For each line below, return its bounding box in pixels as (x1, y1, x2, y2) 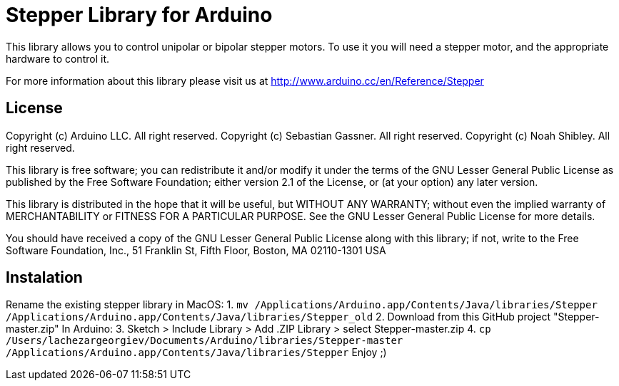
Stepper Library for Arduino (6, 3, 273, 27)
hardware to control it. (6, 52, 109, 65)
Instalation (6, 268, 83, 287)
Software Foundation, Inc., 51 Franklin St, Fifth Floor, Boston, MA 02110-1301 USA (6, 244, 386, 256)
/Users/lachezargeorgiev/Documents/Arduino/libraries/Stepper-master (6, 335, 403, 347)
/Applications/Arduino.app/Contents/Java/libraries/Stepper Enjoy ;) (6, 346, 387, 359)
